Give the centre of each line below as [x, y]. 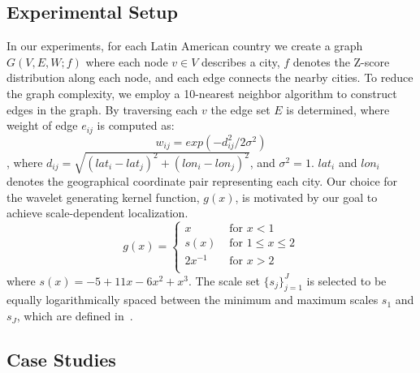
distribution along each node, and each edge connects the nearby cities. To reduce [210, 77]
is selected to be [346, 280]
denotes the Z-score [341, 61]
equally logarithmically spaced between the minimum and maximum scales [193, 300]
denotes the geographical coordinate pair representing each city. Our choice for [202, 181]
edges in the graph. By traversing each [102, 109]
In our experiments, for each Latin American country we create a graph [185, 46]
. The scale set [224, 280]
